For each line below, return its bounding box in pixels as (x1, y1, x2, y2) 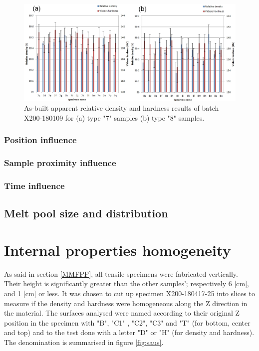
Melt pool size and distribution (4, 205, 168, 221)
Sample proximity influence (4, 157, 116, 169)
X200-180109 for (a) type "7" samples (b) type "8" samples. (24, 112, 205, 123)
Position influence (4, 134, 77, 146)
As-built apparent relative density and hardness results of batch (24, 103, 219, 113)
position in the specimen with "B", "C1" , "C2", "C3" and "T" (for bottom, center (4, 317, 251, 328)
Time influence (4, 179, 65, 191)
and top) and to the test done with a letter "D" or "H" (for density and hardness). (4, 327, 255, 338)
